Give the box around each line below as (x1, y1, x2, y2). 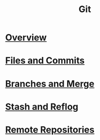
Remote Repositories (5, 124, 95, 135)
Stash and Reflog (5, 101, 79, 112)
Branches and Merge (5, 78, 94, 89)
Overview (5, 32, 47, 43)
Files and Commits (5, 55, 85, 66)
